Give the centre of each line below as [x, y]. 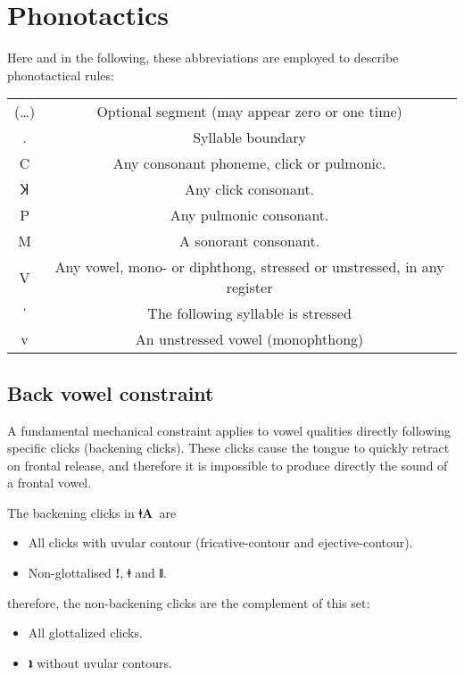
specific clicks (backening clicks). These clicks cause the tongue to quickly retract [228, 448]
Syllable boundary [249, 137]
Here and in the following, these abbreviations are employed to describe [203, 58]
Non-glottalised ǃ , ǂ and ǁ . [98, 573]
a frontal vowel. [50, 483]
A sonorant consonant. [250, 241]
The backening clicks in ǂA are [92, 512]
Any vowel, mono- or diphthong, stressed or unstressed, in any [249, 267]
